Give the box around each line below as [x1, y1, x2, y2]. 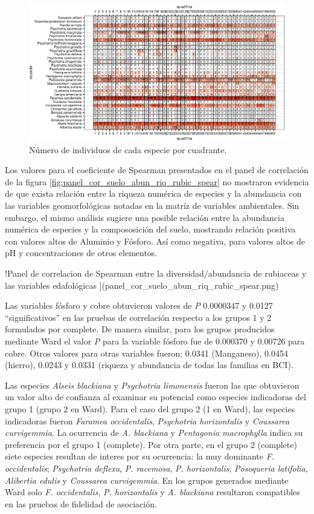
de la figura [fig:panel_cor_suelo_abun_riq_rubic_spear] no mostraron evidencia [5, 175, 309, 188]
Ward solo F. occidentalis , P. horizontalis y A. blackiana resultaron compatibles [5, 486, 300, 498]
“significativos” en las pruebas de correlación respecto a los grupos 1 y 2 [5, 311, 272, 323]
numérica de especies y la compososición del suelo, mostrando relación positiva [5, 223, 296, 236]
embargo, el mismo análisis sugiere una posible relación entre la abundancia [5, 211, 284, 223]
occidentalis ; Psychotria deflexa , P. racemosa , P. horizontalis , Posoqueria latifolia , [5, 461, 308, 474]
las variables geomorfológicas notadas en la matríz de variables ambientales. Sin [5, 199, 300, 212]
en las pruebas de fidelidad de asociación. [5, 497, 157, 510]
